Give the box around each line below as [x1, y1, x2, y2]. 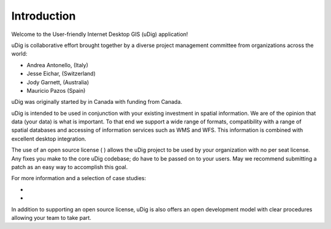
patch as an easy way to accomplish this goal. [11, 164, 128, 171]
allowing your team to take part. [11, 214, 92, 221]
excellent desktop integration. [11, 135, 86, 142]
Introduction [11, 9, 76, 23]
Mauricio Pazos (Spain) [26, 87, 86, 94]
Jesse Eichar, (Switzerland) [26, 70, 96, 78]
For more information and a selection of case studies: [11, 175, 146, 182]
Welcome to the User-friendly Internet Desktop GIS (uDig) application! [11, 31, 188, 38]
